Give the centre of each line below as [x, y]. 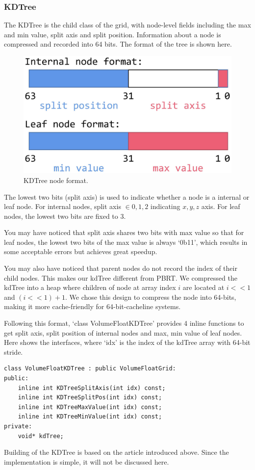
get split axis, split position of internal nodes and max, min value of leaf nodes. [123, 332]
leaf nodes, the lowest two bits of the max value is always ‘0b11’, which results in [126, 242]
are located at [204, 287]
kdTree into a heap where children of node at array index [90, 287]
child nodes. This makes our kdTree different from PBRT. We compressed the [121, 277]
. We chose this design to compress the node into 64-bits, [151, 297]
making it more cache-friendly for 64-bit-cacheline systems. [92, 306]
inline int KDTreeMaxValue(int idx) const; [90, 407]
